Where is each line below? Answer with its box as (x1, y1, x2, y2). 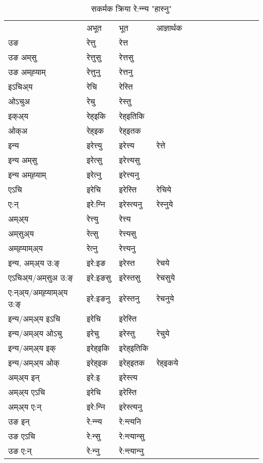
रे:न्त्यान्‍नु (119, 445, 144, 456)
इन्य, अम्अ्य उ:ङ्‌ (8, 257, 60, 268)
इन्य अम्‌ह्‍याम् (8, 169, 47, 180)
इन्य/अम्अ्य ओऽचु (8, 327, 62, 339)
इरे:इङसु (86, 272, 111, 283)
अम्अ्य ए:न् (8, 401, 41, 412)
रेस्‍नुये (156, 198, 173, 210)
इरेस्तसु (119, 272, 141, 283)
